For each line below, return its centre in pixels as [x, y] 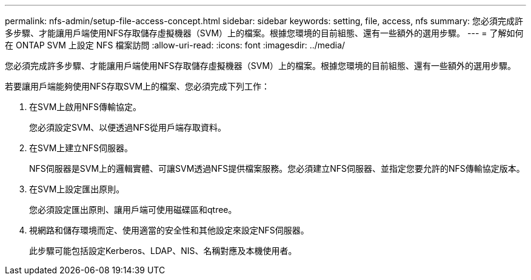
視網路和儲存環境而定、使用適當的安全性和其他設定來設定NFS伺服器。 [169, 230]
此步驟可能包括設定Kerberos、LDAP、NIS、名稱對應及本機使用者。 [163, 251]
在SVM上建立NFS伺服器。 [81, 148]
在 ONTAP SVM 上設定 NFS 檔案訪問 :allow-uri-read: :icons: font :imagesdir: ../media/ [175, 45]
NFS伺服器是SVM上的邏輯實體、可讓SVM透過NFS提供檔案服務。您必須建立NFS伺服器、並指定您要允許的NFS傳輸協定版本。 [277, 168]
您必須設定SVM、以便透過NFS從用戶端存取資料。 [128, 127]
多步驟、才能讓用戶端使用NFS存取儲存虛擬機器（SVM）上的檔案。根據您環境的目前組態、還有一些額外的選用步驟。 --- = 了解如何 [264, 33]
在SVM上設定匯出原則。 [77, 189]
